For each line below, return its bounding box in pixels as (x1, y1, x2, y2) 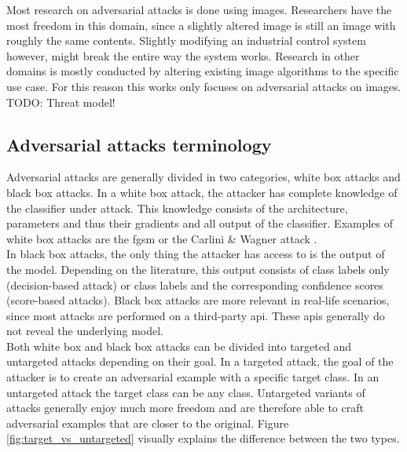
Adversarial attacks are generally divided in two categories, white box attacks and (6, 169, 401, 185)
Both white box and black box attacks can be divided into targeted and (6, 337, 351, 354)
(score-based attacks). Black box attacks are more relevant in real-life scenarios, (6, 292, 390, 308)
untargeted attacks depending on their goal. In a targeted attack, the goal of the (6, 353, 394, 370)
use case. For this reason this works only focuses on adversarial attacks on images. (6, 78, 401, 94)
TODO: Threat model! (6, 93, 115, 110)
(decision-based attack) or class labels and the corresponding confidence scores (6, 276, 383, 293)
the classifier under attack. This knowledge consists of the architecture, (6, 199, 348, 216)
